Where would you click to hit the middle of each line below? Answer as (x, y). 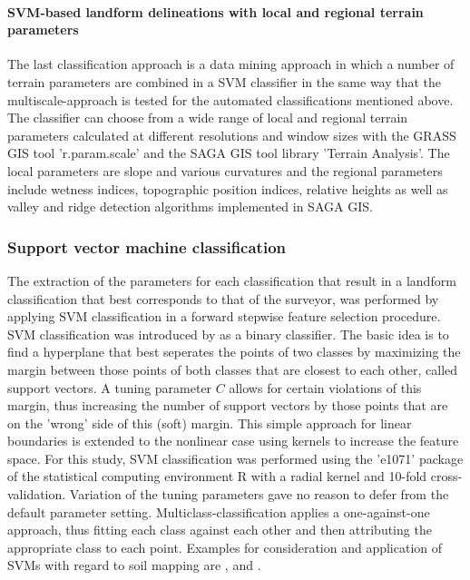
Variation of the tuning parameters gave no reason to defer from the (259, 494)
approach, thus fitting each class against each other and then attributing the (220, 530)
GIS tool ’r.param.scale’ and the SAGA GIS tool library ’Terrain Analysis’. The (229, 153)
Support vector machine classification (147, 246)
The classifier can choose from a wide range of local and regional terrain (208, 118)
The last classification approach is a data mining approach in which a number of (231, 64)
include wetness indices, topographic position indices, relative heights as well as (228, 188)
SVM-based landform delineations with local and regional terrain (215, 11)
